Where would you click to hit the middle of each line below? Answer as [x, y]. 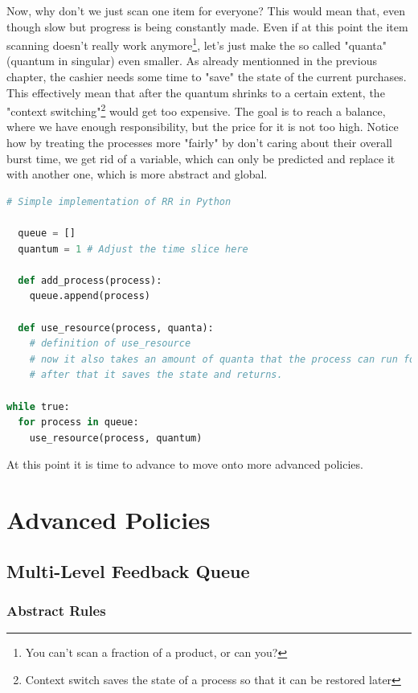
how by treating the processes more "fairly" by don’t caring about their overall [199, 143]
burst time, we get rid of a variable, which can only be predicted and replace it [201, 158]
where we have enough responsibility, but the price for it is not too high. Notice [203, 127]
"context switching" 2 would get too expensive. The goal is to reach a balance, [196, 110]
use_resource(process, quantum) [116, 438]
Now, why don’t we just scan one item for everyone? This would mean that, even [206, 10]
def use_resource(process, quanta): [116, 328]
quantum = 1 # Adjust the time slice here [133, 249]
